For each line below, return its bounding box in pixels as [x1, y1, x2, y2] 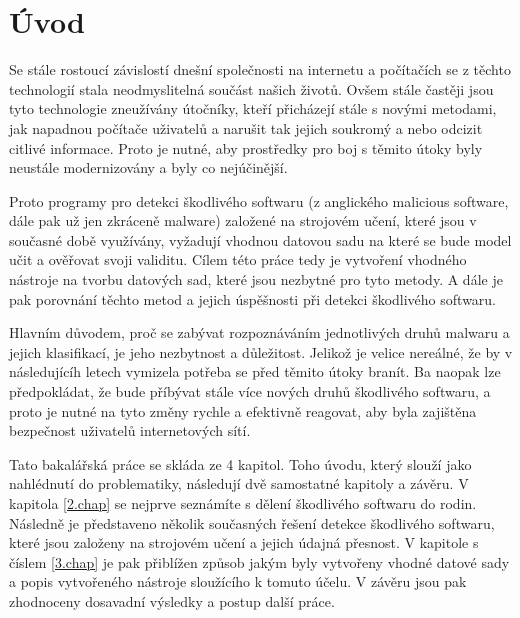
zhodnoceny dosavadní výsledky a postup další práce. [9, 590, 335, 611]
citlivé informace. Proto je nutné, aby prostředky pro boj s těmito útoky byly [9, 137, 483, 158]
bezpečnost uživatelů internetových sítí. [9, 420, 251, 441]
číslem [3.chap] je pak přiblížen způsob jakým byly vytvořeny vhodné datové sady [9, 551, 510, 572]
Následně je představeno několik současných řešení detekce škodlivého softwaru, [9, 512, 495, 533]
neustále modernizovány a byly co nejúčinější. [9, 157, 288, 178]
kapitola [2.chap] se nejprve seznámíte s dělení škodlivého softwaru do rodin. [9, 493, 477, 513]
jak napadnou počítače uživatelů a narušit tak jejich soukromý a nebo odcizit [9, 117, 483, 138]
